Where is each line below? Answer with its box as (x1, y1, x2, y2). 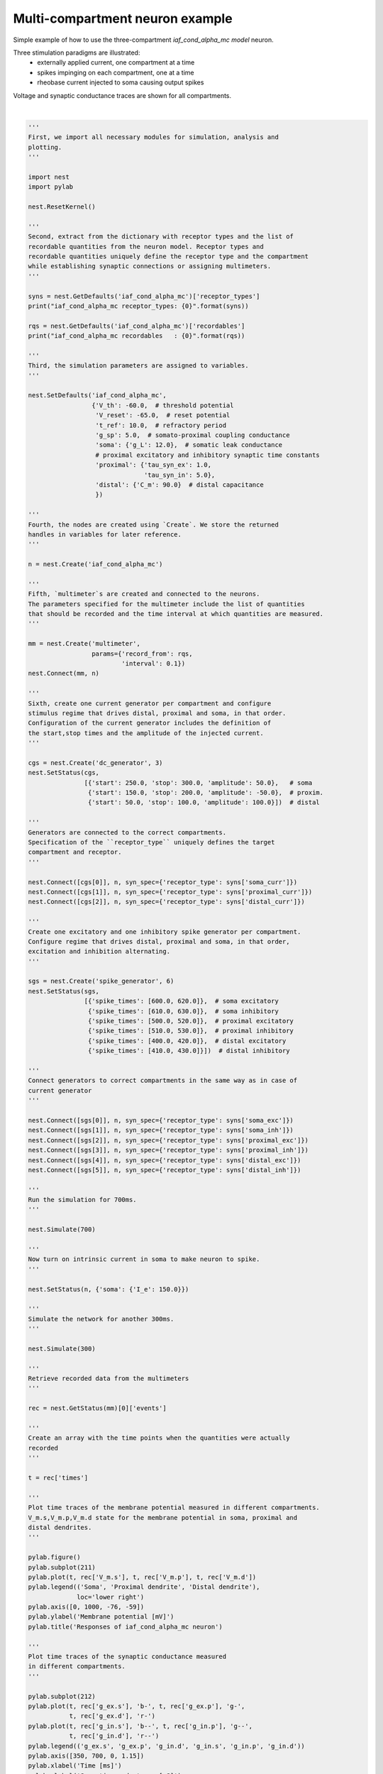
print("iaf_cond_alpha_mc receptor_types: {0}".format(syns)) (28, 302, 249, 310)
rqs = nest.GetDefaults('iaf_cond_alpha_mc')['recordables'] (28, 321, 245, 330)
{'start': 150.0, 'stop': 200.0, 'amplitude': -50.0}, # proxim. (87, 788, 324, 797)
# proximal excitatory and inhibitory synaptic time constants (95, 451, 321, 459)
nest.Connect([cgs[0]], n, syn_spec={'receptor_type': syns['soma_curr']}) (28, 878, 298, 886)
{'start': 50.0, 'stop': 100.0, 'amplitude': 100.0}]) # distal (87, 798, 321, 807)
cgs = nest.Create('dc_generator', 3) (28, 759, 163, 766)
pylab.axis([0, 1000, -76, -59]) (28, 1603, 145, 1611)
